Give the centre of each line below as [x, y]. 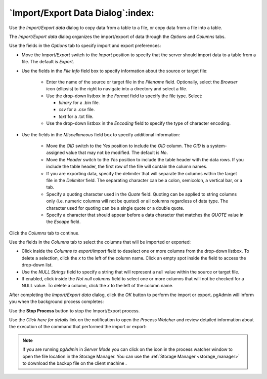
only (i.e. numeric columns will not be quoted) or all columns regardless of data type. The [137, 201]
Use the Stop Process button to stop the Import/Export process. [75, 310]
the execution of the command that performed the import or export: [78, 327]
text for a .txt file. [76, 116]
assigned [56, 152]
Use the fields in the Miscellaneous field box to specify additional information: [101, 134]
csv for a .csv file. [77, 110]
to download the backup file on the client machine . [75, 363]
